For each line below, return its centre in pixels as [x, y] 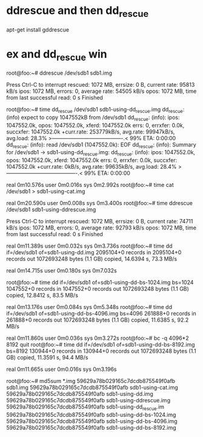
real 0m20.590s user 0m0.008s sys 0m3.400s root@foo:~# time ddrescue [99, 203]
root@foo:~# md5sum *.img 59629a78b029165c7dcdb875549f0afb [91, 381]
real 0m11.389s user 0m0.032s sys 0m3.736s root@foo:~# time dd [89, 246]
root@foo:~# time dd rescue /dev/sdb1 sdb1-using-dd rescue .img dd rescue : [95, 110]
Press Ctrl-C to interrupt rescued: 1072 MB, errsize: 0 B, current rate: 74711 [100, 222]
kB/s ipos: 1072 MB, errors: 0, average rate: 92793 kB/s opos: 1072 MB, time [101, 228]
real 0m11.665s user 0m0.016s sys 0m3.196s [62, 369]
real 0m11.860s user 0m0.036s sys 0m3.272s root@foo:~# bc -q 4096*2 [98, 338]
